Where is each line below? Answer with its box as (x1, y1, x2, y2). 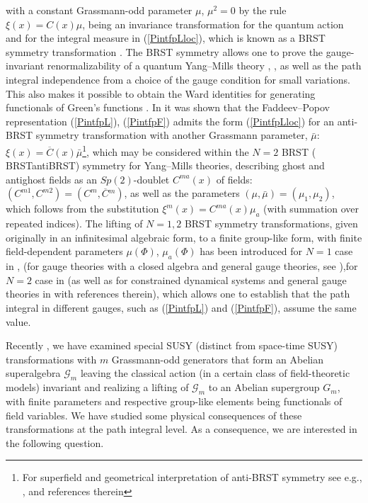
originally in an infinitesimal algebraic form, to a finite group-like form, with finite (6, 230, 362, 244)
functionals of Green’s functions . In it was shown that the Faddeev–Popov (6, 100, 330, 115)
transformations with (6, 351, 97, 366)
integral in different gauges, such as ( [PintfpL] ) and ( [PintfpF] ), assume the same (6, 300, 357, 315)
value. (6, 314, 31, 329)
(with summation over (263, 201, 360, 216)
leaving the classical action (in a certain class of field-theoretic (80, 366, 350, 380)
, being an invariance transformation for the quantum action (82, 16, 344, 31)
